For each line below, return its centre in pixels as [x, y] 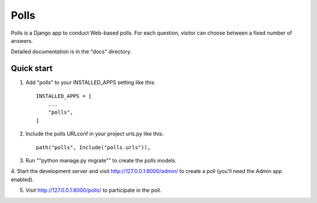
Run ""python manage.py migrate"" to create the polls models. [101, 160]
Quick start [32, 68]
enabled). [23, 180]
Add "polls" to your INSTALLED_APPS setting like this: [90, 83]
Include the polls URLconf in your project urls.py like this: [95, 134]
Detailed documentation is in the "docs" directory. [71, 52]
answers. [22, 40]
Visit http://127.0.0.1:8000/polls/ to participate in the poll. [93, 190]
